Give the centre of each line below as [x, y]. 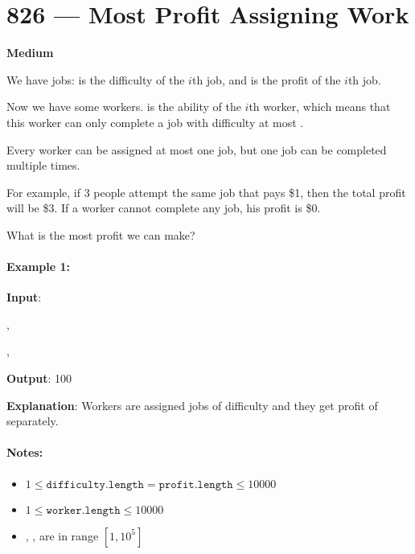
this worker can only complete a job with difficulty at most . [155, 122]
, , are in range [62, 535]
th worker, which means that [320, 107]
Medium [30, 53]
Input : [24, 297]
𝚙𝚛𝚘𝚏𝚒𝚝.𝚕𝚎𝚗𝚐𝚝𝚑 [196, 484]
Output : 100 [39, 378]
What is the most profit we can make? [101, 234]
